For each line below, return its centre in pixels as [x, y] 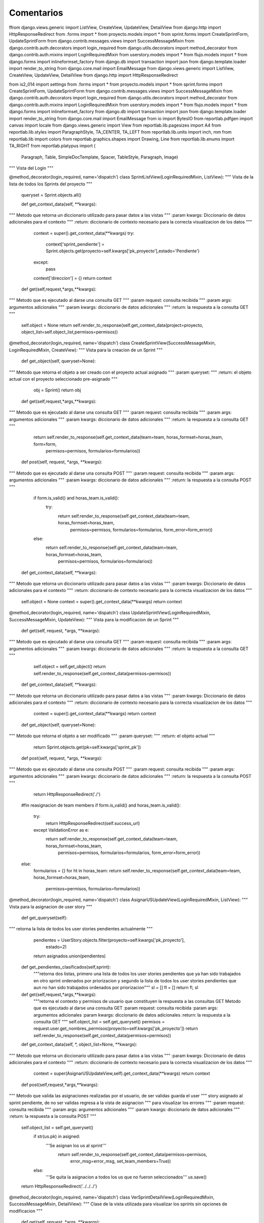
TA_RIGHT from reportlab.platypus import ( [52, 146]
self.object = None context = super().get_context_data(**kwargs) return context [102, 601]
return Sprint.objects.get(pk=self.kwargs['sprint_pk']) [87, 747]
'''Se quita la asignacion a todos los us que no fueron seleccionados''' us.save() [126, 1177]
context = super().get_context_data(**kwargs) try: [84, 233]
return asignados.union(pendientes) [70, 956]
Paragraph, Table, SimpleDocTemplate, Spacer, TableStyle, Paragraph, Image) [100, 157]
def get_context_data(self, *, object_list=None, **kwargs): [79, 1044]
